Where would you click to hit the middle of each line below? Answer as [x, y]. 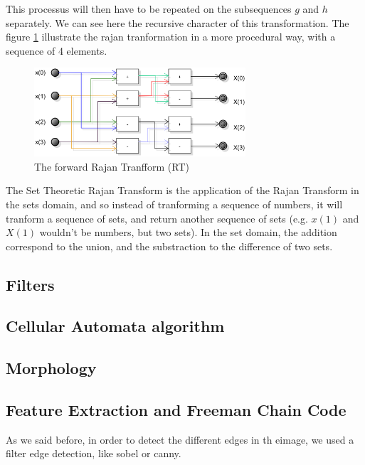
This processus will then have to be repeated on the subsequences [149, 9]
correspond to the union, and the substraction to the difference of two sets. [169, 246]
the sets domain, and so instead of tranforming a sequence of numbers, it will [174, 204]
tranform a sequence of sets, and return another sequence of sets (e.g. [157, 218]
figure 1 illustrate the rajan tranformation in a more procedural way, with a [171, 37]
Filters [30, 284]
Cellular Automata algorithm [115, 326]
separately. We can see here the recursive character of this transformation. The [178, 22]
